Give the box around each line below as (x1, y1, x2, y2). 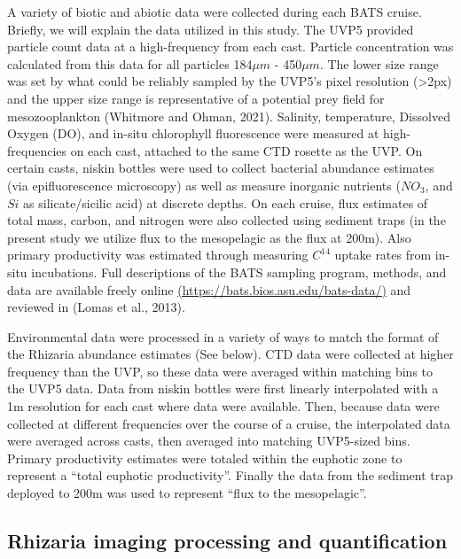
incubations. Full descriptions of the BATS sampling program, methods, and (31, 262, 447, 281)
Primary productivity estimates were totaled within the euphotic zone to (7, 448, 402, 467)
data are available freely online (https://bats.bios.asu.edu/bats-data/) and (7, 280, 411, 299)
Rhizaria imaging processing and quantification (7, 527, 448, 555)
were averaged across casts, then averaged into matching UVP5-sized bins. (7, 431, 410, 450)
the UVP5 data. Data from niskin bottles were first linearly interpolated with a (7, 379, 439, 398)
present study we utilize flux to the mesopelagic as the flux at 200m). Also (7, 228, 411, 246)
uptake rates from (334, 245, 432, 264)
